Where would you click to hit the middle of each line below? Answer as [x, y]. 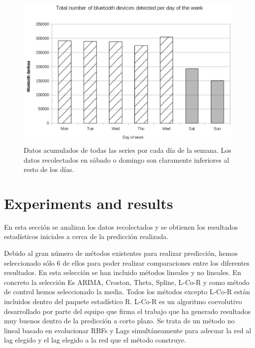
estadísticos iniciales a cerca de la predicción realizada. [86, 236]
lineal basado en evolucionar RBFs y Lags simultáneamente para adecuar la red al [128, 330]
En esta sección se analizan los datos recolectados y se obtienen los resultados [121, 226]
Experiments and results [89, 203]
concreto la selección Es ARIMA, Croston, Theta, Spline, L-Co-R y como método [127, 282]
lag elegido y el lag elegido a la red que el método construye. [95, 340]
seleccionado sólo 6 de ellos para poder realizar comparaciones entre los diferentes [127, 262]
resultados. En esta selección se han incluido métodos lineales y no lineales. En [123, 272]
